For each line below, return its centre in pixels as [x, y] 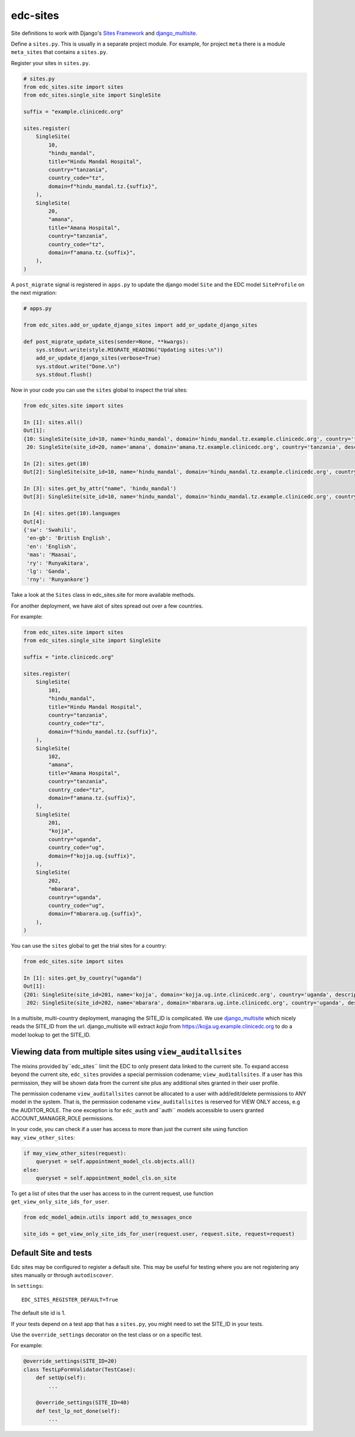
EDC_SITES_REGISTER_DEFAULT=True [70, 1299]
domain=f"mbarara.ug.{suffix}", [95, 914]
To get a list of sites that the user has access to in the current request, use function [112, 1194]
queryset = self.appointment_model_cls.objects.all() [115, 1162]
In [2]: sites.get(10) [56, 464]
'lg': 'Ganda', [49, 571]
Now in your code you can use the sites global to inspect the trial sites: [99, 390]
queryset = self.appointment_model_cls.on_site [106, 1178]
